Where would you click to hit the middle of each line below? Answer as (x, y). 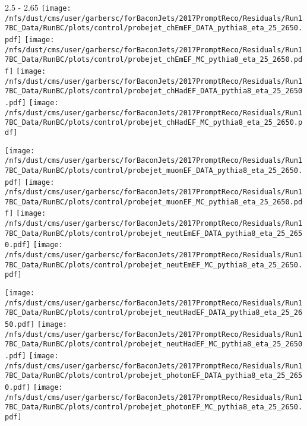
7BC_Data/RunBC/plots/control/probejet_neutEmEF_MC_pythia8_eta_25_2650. (154, 265)
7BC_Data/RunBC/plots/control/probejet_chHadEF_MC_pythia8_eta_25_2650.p (154, 123)
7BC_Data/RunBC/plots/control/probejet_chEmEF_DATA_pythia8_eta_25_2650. (154, 28)
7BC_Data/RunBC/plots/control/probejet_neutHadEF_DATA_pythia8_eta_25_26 (154, 313)
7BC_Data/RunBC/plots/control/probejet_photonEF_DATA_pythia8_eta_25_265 (154, 376)
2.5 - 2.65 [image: (38, 7)
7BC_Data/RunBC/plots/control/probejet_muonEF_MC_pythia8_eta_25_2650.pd (154, 202)
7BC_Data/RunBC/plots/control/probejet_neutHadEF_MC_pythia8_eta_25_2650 (154, 344)
